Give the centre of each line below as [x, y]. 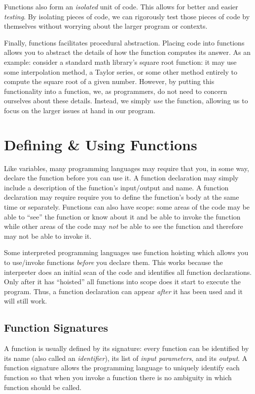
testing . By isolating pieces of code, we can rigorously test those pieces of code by [127, 16]
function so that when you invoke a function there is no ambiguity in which [118, 377]
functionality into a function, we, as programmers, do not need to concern [116, 91]
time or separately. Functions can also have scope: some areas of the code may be [127, 207]
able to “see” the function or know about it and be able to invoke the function [122, 216]
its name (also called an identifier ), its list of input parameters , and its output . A [126, 358]
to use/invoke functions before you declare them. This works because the [113, 262]
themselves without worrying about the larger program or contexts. [106, 26]
